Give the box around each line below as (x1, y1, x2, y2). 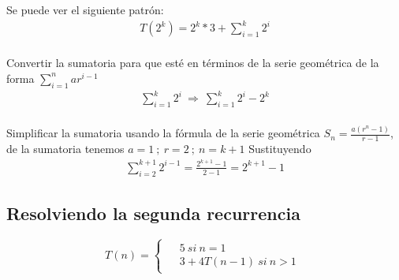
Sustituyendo (248, 140, 311, 157)
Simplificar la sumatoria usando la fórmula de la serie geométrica (6, 125, 320, 141)
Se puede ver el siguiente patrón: (6, 2, 164, 17)
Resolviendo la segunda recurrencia (6, 200, 300, 225)
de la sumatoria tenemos (6, 140, 125, 157)
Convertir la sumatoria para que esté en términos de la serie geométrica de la (6, 54, 379, 71)
